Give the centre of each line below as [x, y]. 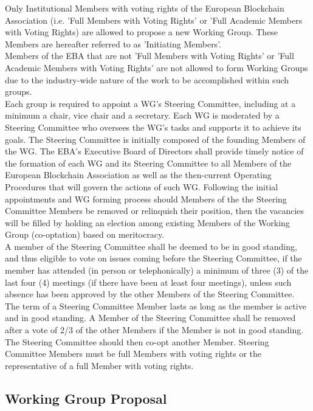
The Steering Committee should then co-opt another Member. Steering [137, 341]
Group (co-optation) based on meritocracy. [85, 234]
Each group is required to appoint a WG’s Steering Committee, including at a [150, 103]
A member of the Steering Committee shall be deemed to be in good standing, [151, 246]
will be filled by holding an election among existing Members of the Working [147, 222]
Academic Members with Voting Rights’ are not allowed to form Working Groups [156, 67]
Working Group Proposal [86, 398]
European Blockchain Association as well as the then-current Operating [138, 175]
